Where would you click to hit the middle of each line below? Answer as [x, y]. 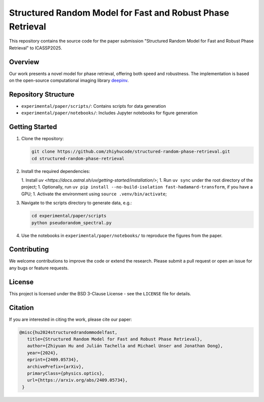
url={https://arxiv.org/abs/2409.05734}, [77, 380]
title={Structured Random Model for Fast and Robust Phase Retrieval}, [115, 339]
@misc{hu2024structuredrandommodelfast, [68, 332]
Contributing [29, 249]
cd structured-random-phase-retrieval [78, 158]
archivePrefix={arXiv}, [55, 367]
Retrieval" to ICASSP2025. [35, 48]
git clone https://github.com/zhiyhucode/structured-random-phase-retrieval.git [131, 152]
